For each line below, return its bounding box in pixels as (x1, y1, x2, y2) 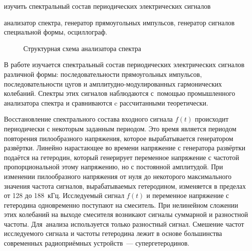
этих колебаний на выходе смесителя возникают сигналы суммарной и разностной (4, 209, 248, 219)
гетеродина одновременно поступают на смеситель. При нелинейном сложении (4, 199, 238, 210)
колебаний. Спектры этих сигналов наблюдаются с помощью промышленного (4, 88, 235, 98)
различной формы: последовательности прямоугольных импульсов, (4, 69, 202, 79)
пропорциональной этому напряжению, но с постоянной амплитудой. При (4, 161, 223, 172)
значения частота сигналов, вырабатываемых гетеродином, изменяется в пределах (4, 180, 246, 191)
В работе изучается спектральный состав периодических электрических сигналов (4, 59, 245, 70)
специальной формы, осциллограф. (4, 27, 108, 37)
